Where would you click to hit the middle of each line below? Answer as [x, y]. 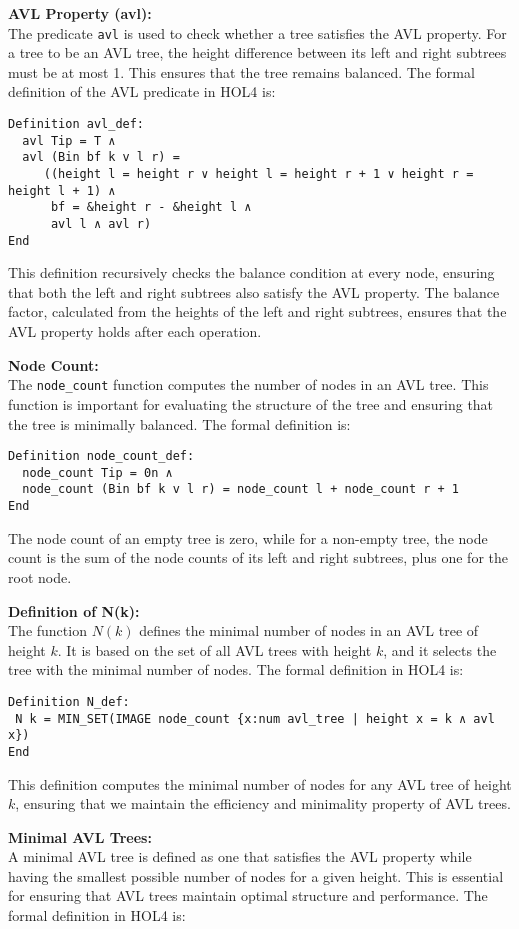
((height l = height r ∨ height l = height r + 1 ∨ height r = [258, 174]
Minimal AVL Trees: [80, 836]
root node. [40, 576]
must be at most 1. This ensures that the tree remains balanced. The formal [241, 71]
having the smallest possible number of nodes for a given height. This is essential [256, 875]
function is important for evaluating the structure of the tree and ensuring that [251, 403]
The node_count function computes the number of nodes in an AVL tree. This [248, 384]
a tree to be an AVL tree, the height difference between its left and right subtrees [257, 52]
